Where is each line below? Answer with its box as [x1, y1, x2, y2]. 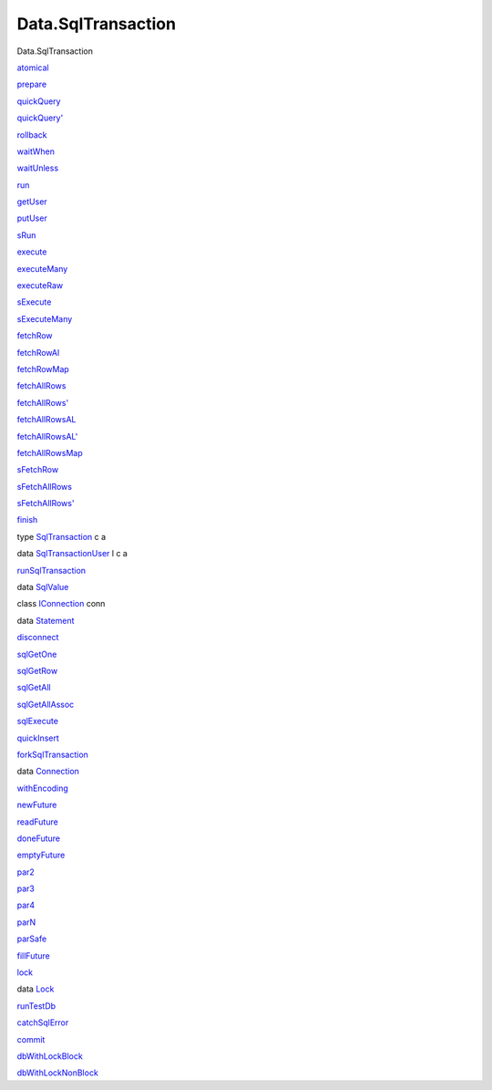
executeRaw [16, 280, 64, 291]
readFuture [16, 816, 58, 827]
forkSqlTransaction [16, 749, 88, 760]
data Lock [16, 983, 55, 994]
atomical [16, 62, 49, 73]
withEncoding [16, 783, 68, 794]
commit [16, 1033, 46, 1044]
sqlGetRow [16, 666, 58, 676]
